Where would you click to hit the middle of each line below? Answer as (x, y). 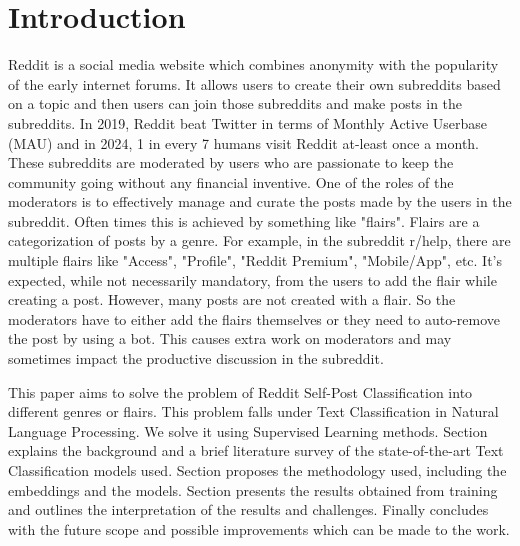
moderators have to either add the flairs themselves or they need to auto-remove (254, 318)
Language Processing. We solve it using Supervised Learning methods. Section (248, 430)
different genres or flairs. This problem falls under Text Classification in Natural (253, 411)
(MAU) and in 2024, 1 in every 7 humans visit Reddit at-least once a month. (244, 142)
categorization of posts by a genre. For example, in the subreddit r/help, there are (259, 240)
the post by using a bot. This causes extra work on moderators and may (230, 338)
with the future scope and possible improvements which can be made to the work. (259, 528)
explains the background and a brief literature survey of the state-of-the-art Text (256, 450)
